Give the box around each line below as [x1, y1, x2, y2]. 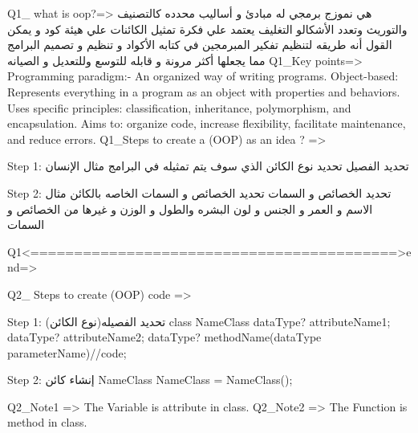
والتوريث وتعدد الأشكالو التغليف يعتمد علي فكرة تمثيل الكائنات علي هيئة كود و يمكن [7, 20, 408, 37]
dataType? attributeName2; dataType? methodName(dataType [7, 329, 322, 345]
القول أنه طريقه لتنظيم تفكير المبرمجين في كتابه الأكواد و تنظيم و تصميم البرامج [7, 36, 392, 53]
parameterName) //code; [7, 344, 127, 361]
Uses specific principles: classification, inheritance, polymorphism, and [7, 99, 351, 116]
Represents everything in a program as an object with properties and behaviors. [7, 83, 400, 100]
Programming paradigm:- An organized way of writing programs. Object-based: [7, 67, 399, 84]
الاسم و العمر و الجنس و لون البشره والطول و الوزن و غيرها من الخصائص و [7, 200, 373, 217]
